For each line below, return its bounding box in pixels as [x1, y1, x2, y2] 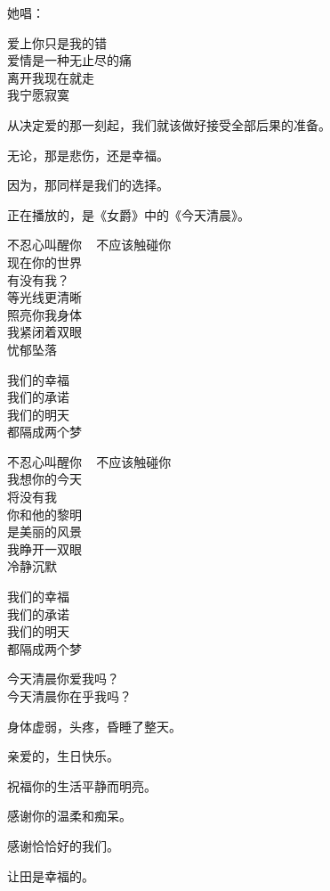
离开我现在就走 [7, 68, 94, 86]
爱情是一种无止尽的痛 [7, 51, 132, 69]
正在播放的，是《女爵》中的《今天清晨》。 [7, 205, 250, 224]
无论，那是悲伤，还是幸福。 [7, 145, 169, 164]
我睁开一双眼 [7, 539, 82, 558]
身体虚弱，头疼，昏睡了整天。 [7, 716, 181, 735]
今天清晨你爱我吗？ [7, 669, 119, 688]
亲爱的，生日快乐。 [7, 747, 119, 765]
